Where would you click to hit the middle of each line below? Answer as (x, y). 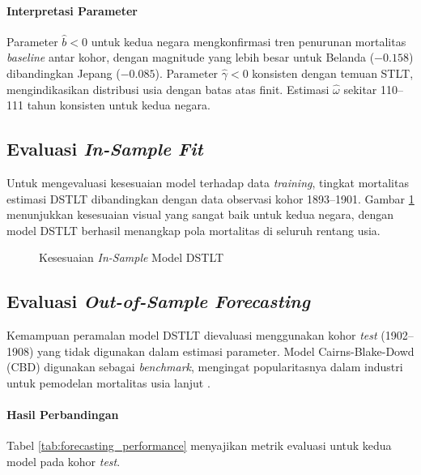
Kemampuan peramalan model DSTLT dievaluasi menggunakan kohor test (192, 335)
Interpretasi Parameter (72, 10)
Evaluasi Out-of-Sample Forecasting (158, 301)
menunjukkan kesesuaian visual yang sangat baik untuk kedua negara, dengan (200, 214)
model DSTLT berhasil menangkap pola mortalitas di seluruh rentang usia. (193, 230)
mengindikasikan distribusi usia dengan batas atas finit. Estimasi (168, 89)
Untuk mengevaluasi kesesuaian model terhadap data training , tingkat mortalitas (208, 182)
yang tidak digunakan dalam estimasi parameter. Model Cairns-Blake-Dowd (226, 351)
